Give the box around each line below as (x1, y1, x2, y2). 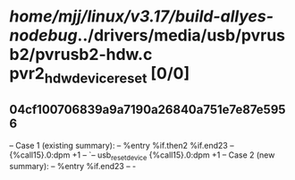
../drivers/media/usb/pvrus (77, 25, 286, 46)
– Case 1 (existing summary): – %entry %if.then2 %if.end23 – (9, 140, 234, 150)
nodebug (9, 25, 78, 46)
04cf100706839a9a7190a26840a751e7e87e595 (9, 102, 286, 117)
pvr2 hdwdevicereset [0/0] (9, 64, 190, 87)
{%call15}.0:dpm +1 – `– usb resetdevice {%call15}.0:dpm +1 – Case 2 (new (9, 150, 275, 162)
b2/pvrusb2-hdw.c (9, 45, 153, 64)
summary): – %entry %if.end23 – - (9, 161, 137, 172)
